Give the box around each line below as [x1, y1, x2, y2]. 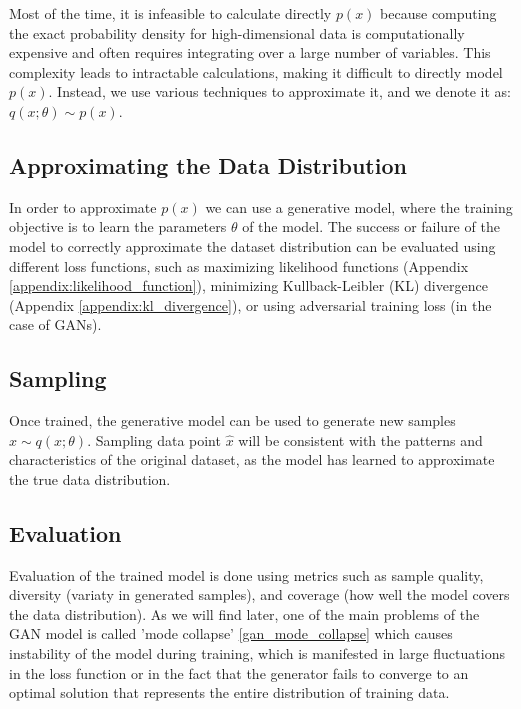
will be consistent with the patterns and [238, 429, 483, 450]
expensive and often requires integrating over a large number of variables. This [9, 42, 491, 63]
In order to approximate [9, 196, 157, 217]
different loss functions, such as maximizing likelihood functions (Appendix [9, 255, 469, 276]
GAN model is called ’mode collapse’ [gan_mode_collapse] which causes [9, 623, 453, 644]
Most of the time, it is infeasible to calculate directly [9, 3, 332, 23]
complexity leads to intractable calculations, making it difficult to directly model [9, 61, 503, 82]
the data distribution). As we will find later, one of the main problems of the [9, 603, 480, 624]
